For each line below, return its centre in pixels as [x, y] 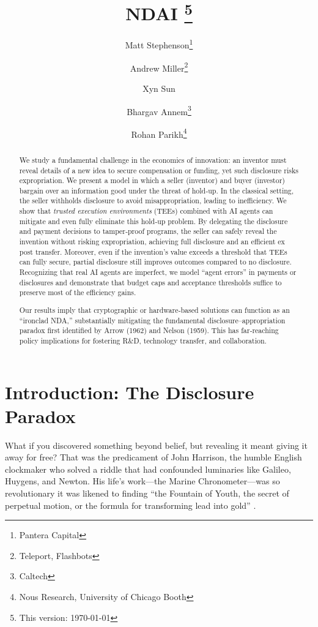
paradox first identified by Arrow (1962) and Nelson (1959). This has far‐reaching [149, 330]
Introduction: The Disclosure [130, 392]
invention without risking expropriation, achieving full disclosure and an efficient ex [152, 242]
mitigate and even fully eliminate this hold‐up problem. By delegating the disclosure [153, 221]
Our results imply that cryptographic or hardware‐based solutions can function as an [154, 310]
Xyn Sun [159, 88]
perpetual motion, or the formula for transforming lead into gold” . [131, 505]
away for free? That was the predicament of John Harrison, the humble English [153, 457]
